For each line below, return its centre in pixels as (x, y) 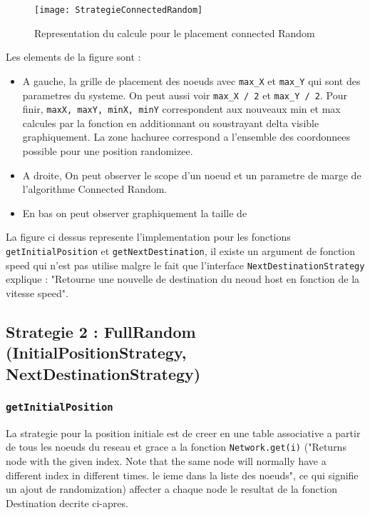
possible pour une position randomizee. (108, 151)
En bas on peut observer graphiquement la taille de (135, 212)
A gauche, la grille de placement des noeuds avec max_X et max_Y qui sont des (191, 80)
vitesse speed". (37, 292)
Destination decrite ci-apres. (67, 502)
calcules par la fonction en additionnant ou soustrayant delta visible (171, 122)
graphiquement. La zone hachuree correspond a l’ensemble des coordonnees (186, 137)
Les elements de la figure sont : (73, 57)
